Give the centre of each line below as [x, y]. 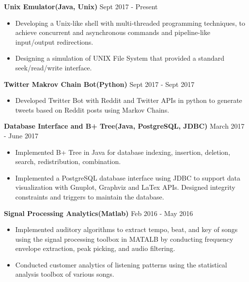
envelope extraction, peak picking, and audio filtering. [95, 248]
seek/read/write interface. [54, 67]
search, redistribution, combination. [68, 161]
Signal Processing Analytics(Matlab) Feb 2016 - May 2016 [99, 213]
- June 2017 [21, 135]
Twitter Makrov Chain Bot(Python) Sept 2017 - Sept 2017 [99, 84]
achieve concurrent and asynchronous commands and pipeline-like [113, 32]
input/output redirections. [54, 41]
